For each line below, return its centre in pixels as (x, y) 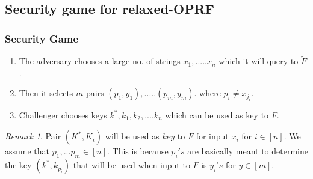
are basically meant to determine (248, 151)
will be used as (132, 136)
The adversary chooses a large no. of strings (100, 61)
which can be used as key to (217, 114)
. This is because (138, 151)
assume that (27, 151)
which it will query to (259, 61)
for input (212, 136)
